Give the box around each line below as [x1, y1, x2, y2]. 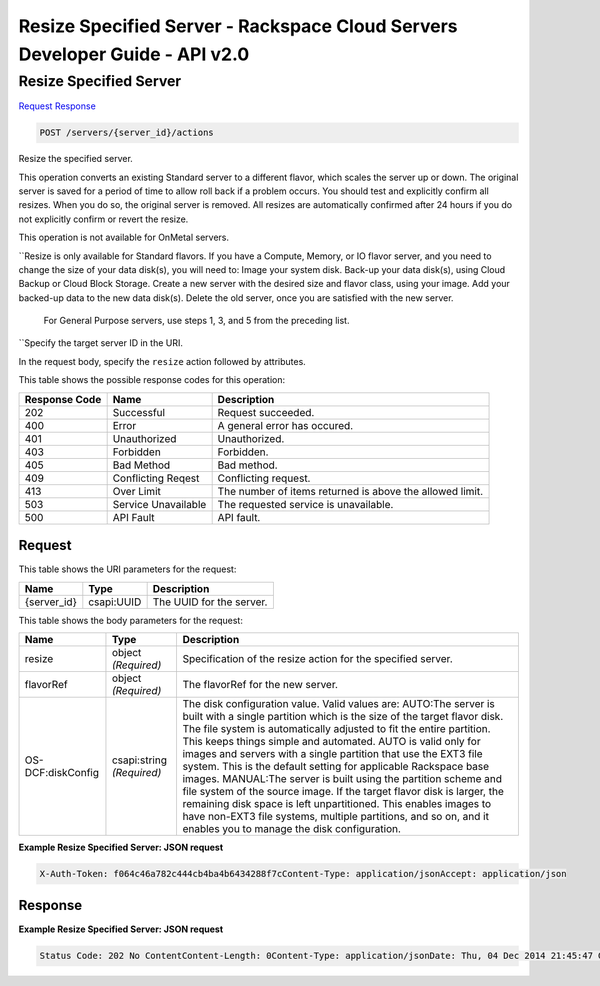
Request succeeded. [217, 405, 315, 419]
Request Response [18, 100, 97, 112]
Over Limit [112, 484, 162, 498]
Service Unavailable [112, 497, 207, 511]
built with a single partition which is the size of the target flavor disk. [182, 709, 504, 723]
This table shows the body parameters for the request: [18, 614, 244, 626]
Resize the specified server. [18, 153, 134, 165]
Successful [112, 405, 165, 419]
